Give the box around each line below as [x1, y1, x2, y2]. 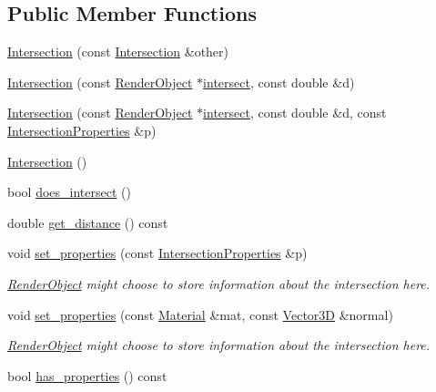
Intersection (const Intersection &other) [7, 42, 229, 61]
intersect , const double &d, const [203, 103, 387, 122]
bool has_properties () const [7, 366, 167, 385]
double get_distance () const [7, 212, 168, 232]
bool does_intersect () [7, 182, 131, 201]
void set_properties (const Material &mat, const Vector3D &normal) [7, 304, 393, 324]
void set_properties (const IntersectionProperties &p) [7, 243, 308, 263]
